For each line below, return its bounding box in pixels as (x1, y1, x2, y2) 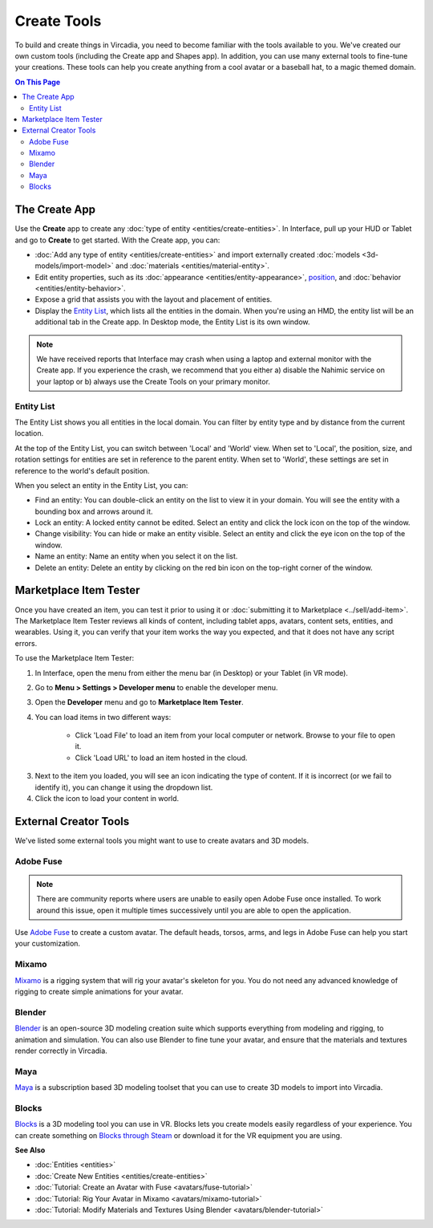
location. (14, 429, 44, 438)
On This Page (14, 77, 61, 87)
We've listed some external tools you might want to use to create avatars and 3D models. (14, 836, 310, 845)
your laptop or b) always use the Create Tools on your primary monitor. (36, 376, 270, 386)
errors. (14, 638, 38, 648)
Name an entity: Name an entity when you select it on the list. (34, 551, 238, 561)
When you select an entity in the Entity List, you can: (14, 480, 188, 490)
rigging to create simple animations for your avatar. (14, 986, 184, 996)
